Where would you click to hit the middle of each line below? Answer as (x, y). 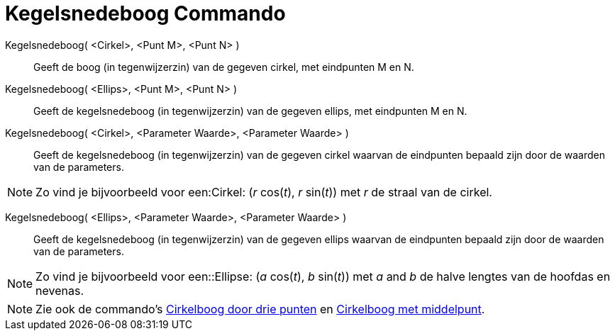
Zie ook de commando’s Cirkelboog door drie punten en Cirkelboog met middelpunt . (260, 309)
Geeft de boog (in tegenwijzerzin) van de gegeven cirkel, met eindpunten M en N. (224, 67)
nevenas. (60, 290)
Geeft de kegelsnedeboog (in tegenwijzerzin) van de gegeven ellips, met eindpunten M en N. (250, 111)
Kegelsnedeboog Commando (145, 13)
